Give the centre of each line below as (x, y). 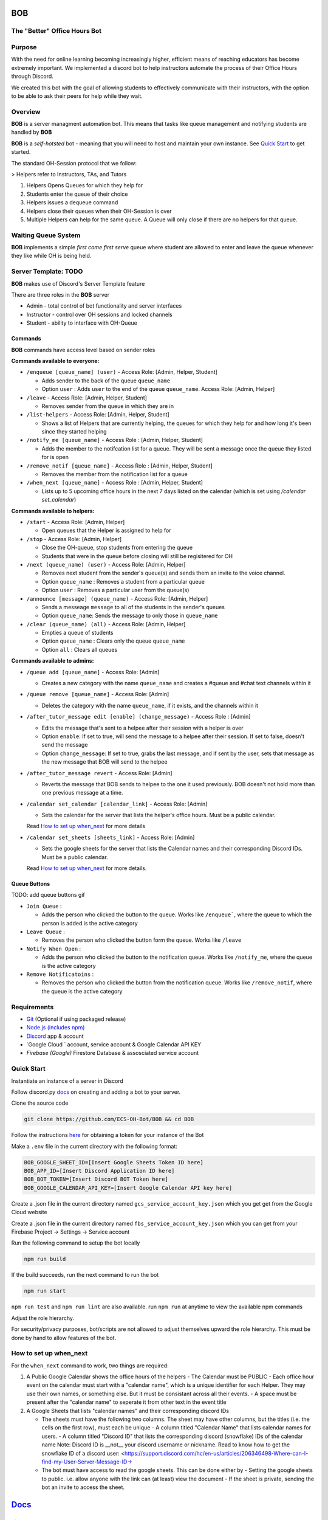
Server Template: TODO (47, 272)
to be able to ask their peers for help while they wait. (77, 96)
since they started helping (74, 432)
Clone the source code (40, 1103)
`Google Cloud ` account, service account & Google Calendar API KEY (114, 1045)
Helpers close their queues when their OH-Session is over (99, 211)
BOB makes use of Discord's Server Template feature (78, 283)
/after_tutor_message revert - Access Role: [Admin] (99, 773)
